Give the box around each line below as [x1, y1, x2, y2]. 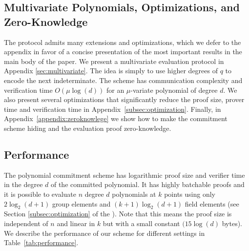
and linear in [57, 218, 95, 228]
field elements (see [185, 198, 239, 209]
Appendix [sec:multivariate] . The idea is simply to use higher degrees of [4, 65, 218, 76]
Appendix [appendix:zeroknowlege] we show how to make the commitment [4, 113, 228, 124]
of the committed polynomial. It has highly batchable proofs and [50, 179, 245, 189]
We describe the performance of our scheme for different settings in [4, 228, 205, 238]
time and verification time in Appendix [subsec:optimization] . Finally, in [4, 104, 221, 114]
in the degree [4, 179, 43, 189]
